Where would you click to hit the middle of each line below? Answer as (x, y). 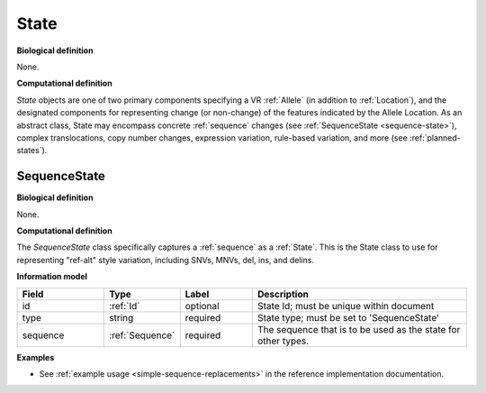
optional (202, 306)
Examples (36, 357)
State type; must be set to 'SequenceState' (348, 317)
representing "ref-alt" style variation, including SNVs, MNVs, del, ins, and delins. (166, 260)
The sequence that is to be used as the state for (359, 329)
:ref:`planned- (435, 137)
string (121, 317)
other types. (283, 341)
